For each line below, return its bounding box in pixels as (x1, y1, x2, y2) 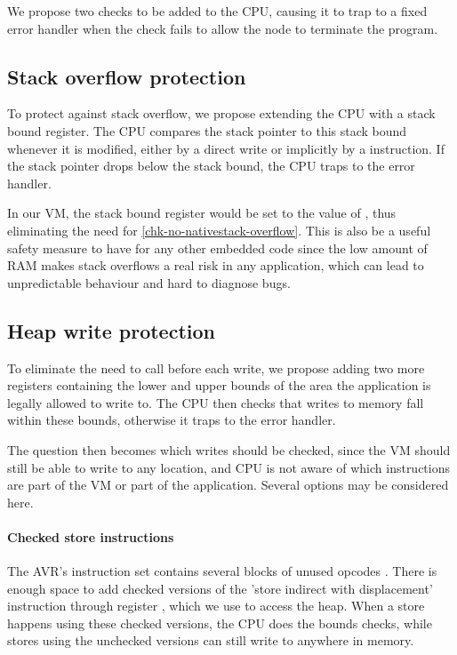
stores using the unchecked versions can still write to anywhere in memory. (7, 631, 414, 650)
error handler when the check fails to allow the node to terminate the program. (7, 19, 438, 37)
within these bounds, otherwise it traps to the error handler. (7, 411, 336, 429)
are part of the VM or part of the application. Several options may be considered (7, 475, 449, 494)
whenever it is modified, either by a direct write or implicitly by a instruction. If (7, 139, 445, 157)
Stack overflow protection (7, 62, 246, 90)
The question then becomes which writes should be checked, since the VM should (7, 440, 451, 459)
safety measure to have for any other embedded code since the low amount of (7, 238, 428, 257)
